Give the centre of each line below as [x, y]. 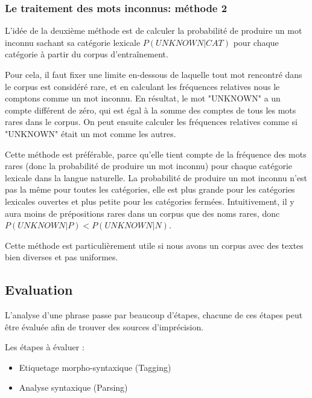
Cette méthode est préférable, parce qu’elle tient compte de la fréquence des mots [156, 154]
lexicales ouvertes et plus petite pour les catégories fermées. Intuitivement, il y [150, 201]
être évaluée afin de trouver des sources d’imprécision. [104, 326]
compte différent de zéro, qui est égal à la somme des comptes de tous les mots [151, 110]
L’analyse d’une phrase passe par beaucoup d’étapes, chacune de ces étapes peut [154, 315]
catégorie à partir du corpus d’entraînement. [87, 54]
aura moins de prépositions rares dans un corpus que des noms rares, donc [142, 213]
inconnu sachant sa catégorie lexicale [73, 42]
